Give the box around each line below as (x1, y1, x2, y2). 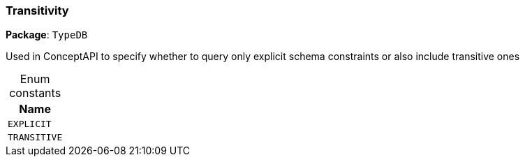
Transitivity (6, 3, 69, 17)
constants (9, 86, 61, 101)
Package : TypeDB (6, 29, 88, 41)
